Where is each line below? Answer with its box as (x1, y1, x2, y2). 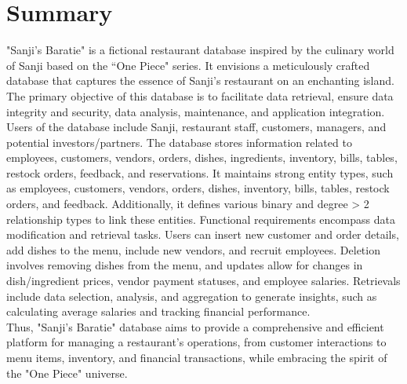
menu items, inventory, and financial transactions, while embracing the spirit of (6, 349, 387, 365)
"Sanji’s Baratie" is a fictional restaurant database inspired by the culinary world (6, 42, 394, 58)
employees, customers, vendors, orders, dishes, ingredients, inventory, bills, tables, (6, 149, 398, 166)
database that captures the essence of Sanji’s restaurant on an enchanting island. (6, 72, 394, 89)
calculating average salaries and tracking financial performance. (6, 303, 311, 320)
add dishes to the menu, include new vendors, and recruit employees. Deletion (6, 241, 380, 258)
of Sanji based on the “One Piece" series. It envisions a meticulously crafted (6, 57, 370, 73)
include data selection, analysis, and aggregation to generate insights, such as (6, 287, 377, 304)
